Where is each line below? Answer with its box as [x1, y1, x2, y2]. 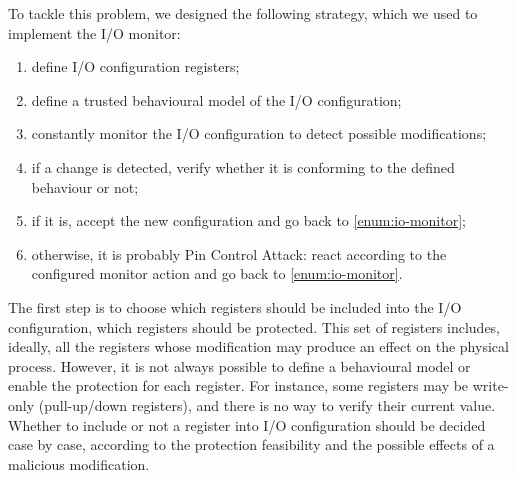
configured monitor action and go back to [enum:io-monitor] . [31, 263, 403, 284]
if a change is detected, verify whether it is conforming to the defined [31, 156, 455, 177]
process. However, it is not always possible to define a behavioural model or [8, 355, 471, 376]
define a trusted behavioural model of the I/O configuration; [31, 89, 402, 110]
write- [472, 375, 509, 396]
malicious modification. [8, 453, 150, 474]
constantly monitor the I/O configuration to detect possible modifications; [31, 123, 487, 144]
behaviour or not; [31, 176, 139, 197]
